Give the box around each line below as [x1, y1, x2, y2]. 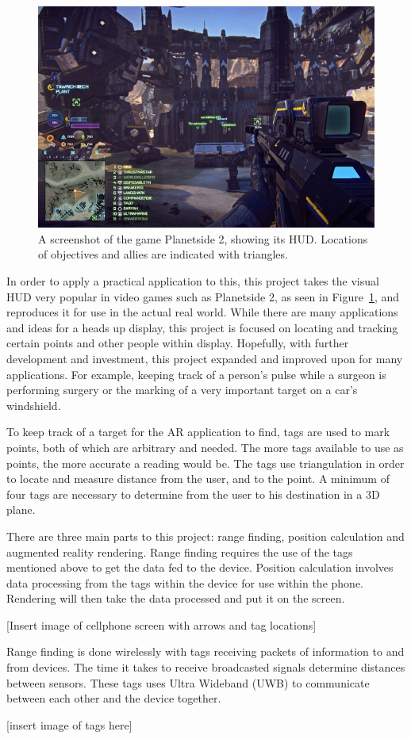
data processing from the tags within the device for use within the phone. [6, 574, 363, 591]
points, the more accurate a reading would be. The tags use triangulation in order [6, 454, 405, 471]
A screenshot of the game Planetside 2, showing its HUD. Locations [38, 230, 368, 247]
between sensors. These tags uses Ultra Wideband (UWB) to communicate [6, 674, 370, 691]
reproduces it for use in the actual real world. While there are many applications [6, 304, 398, 320]
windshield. [6, 396, 61, 413]
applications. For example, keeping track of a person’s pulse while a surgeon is [6, 366, 386, 382]
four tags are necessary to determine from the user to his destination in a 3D [6, 485, 380, 502]
